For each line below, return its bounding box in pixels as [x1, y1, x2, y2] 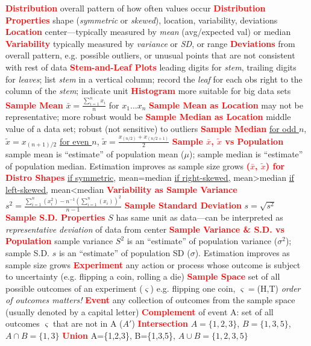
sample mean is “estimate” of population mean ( [5, 148, 184, 160]
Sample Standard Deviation [124, 199, 242, 212]
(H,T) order [257, 282, 301, 294]
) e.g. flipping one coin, [150, 282, 236, 294]
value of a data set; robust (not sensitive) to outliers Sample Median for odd [5, 122, 297, 134]
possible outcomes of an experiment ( [5, 282, 143, 294]
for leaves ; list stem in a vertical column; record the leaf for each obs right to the [5, 72, 303, 85]
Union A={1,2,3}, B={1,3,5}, [62, 329, 175, 342]
